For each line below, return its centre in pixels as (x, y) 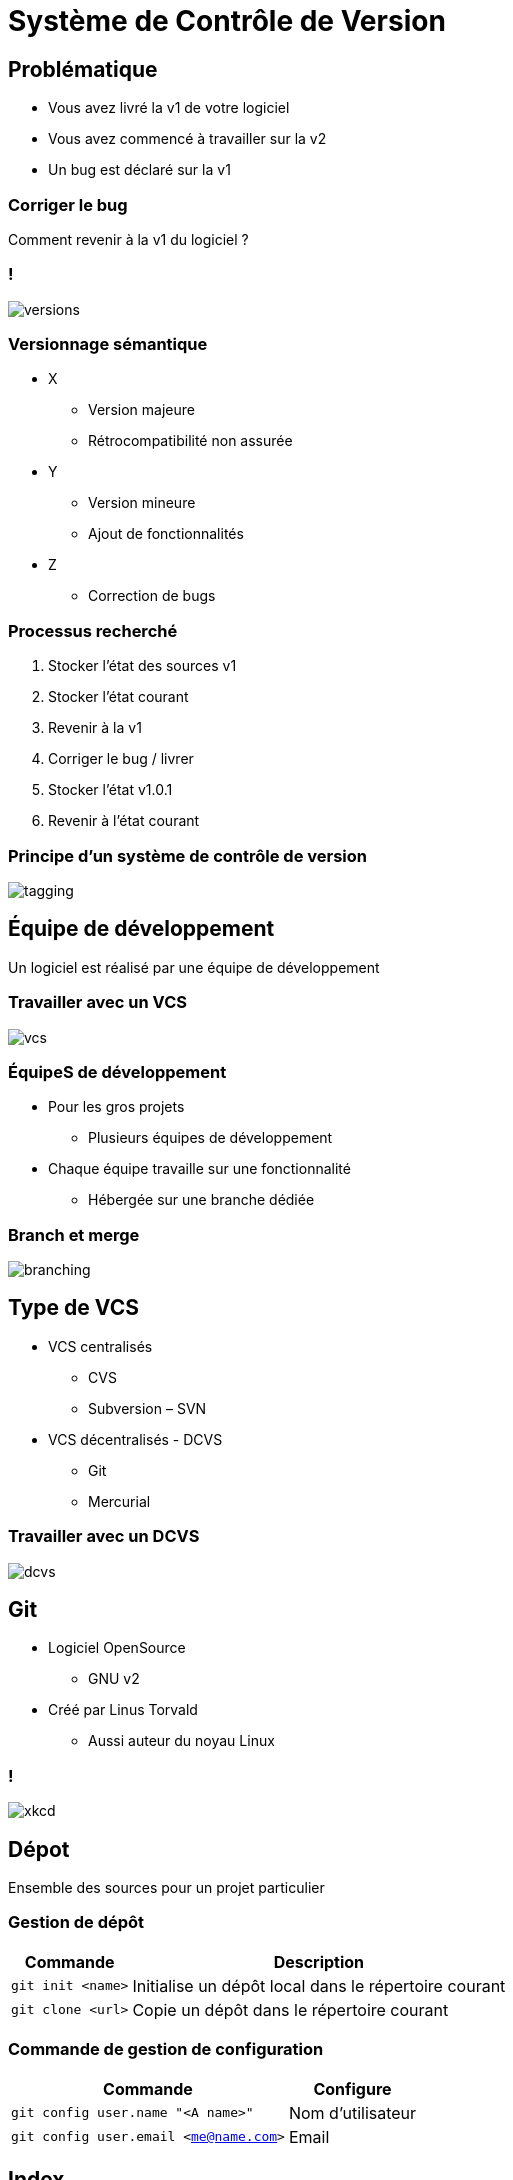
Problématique (83, 69)
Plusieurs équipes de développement (210, 1138)
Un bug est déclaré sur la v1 (139, 170)
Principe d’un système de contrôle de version (188, 855)
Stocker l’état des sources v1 (142, 666)
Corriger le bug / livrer (121, 759)
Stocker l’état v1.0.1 (110, 790)
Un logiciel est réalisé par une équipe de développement (194, 967)
